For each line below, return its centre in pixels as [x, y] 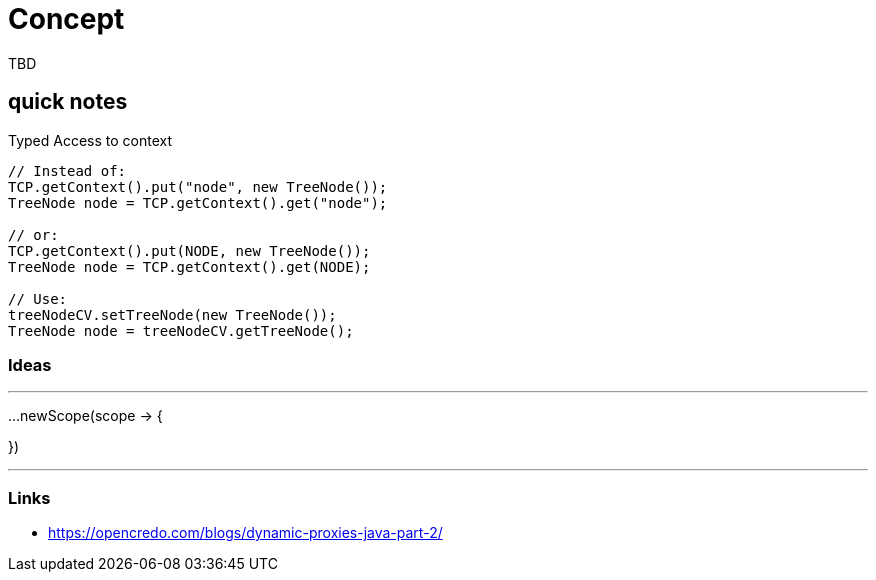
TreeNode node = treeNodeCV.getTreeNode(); [181, 330]
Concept [66, 19]
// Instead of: [67, 170]
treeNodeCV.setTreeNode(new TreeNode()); [172, 314]
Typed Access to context [90, 140]
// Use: [38, 298]
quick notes [68, 102]
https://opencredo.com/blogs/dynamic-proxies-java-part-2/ [245, 533]
